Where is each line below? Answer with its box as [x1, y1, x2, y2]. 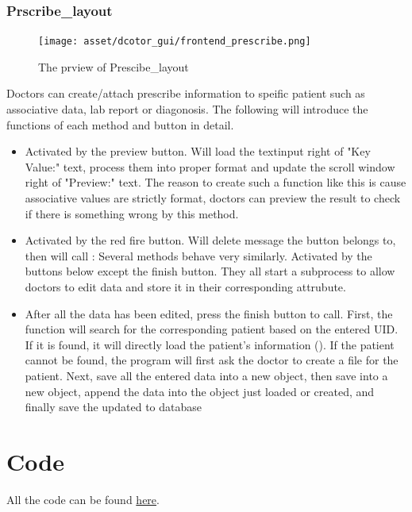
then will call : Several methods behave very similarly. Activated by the [25, 247, 372, 264]
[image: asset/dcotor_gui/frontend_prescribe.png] [38, 36, 311, 48]
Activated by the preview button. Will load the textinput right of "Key [25, 143, 371, 160]
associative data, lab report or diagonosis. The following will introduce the [6, 101, 368, 117]
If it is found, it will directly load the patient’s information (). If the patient [25, 336, 395, 352]
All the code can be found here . [6, 491, 160, 507]
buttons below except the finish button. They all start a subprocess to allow [25, 263, 395, 279]
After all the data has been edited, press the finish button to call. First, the [25, 305, 393, 321]
